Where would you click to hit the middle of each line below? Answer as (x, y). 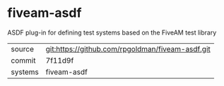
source (22, 49)
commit (23, 60)
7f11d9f (60, 60)
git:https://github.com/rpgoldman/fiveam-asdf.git (128, 49)
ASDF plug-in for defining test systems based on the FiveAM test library (112, 32)
